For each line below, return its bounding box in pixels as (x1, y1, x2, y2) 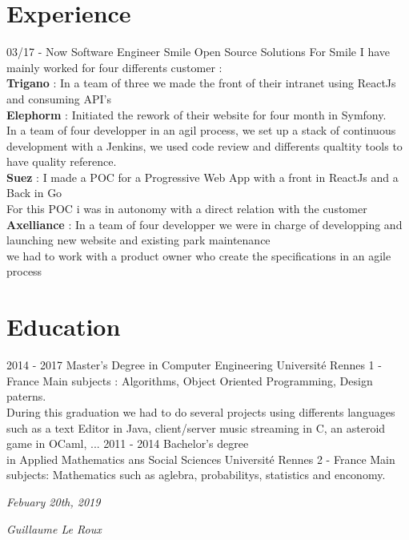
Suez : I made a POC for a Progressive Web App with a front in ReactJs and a (6, 168, 399, 185)
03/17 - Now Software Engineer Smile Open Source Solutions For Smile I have (6, 43, 390, 60)
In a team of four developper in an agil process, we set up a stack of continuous (6, 122, 396, 139)
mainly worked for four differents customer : (6, 58, 223, 75)
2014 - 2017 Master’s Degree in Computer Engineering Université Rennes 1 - (6, 357, 382, 373)
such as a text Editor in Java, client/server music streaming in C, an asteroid (6, 419, 386, 436)
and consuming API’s (6, 90, 112, 107)
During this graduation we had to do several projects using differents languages (6, 403, 395, 420)
